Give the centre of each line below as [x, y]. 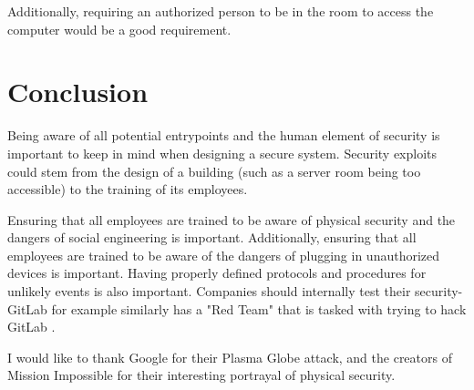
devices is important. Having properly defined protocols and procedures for [217, 273]
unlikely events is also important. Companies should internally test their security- [235, 291]
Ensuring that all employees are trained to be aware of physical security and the [232, 219]
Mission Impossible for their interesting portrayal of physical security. [201, 375]
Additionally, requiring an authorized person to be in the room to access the [221, 11]
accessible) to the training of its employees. [128, 189]
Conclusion [78, 92]
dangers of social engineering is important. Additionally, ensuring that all [212, 237]
